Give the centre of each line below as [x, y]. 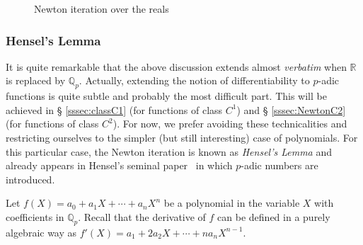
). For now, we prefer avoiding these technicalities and [230, 124]
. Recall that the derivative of [142, 216]
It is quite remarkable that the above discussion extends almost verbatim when [176, 66]
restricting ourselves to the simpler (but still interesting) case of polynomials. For [182, 137]
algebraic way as [41, 232]
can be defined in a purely [274, 216]
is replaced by [36, 80]
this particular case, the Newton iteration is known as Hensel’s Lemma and [169, 151]
